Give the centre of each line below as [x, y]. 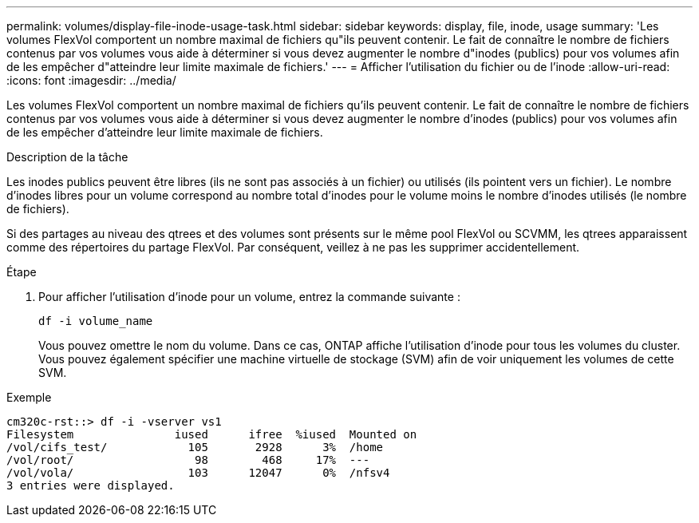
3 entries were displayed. [91, 485]
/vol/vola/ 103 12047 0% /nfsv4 [198, 473]
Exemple [29, 397]
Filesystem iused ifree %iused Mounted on [212, 434]
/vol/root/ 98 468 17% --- [188, 460]
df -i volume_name [96, 321]
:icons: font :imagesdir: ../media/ [91, 80]
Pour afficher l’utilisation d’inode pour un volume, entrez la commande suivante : [249, 297]
